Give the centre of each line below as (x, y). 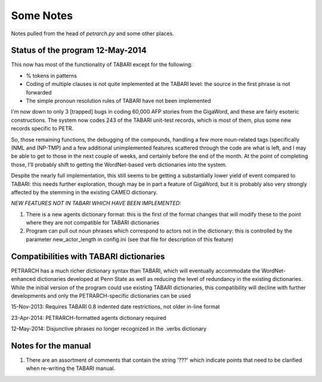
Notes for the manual (51, 346)
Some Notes (42, 16)
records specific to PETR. (42, 129)
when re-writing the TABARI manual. (71, 368)
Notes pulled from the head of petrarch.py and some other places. (92, 33)
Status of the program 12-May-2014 (79, 51)
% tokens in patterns (52, 75)
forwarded (39, 92)
